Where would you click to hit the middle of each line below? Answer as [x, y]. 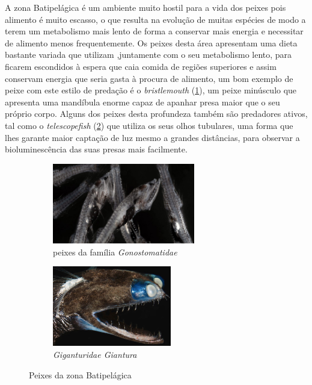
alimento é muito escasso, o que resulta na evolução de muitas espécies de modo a [155, 19]
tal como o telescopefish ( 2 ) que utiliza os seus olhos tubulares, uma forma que [149, 125]
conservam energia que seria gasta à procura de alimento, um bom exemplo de [149, 78]
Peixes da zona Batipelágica [80, 374]
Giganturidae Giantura [95, 355]
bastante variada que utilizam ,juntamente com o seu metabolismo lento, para [148, 55]
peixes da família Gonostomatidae [115, 252]
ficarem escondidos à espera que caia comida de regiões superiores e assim [141, 66]
